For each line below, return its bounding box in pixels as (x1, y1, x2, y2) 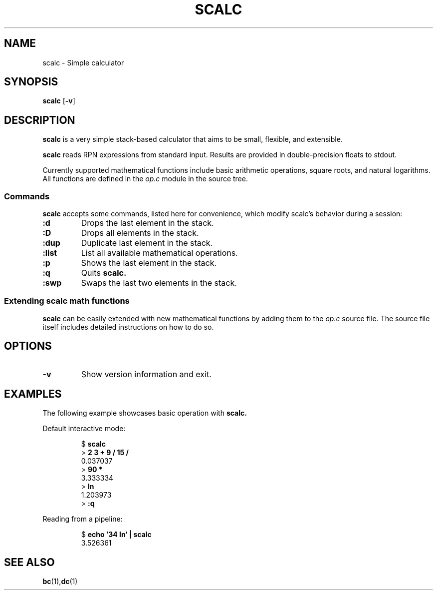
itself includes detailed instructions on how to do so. (42, 322, 214, 331)
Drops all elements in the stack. (81, 228, 199, 238)
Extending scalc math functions (4, 296, 130, 306)
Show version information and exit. (81, 369, 212, 379)
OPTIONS (4, 340, 52, 353)
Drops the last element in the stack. (81, 218, 214, 228)
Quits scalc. (81, 268, 127, 278)
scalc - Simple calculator (42, 58, 124, 67)
